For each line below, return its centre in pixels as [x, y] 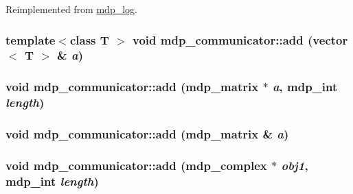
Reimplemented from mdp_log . [71, 9]
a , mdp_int [305, 87]
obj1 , [295, 165]
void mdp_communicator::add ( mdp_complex [136, 165]
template [31, 39]
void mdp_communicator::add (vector [240, 39]
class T [89, 39]
